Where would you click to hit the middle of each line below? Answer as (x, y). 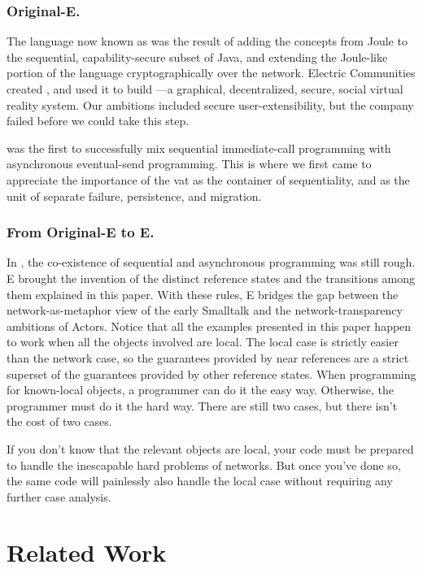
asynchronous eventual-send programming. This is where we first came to (189, 164)
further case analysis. (59, 496)
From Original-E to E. (81, 232)
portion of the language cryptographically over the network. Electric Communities (211, 73)
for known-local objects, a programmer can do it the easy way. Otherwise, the (201, 390)
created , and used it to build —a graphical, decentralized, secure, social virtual (205, 89)
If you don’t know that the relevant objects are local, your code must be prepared (210, 448)
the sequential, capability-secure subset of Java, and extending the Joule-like (197, 56)
